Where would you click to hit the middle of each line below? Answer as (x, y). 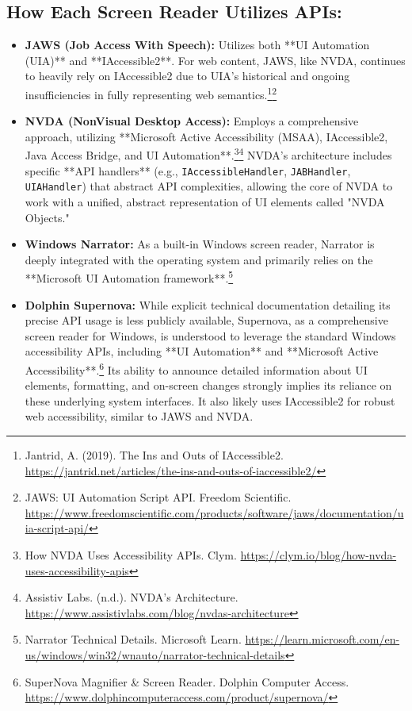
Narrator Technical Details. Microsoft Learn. (133, 639)
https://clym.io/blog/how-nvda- (319, 554)
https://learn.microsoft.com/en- (322, 639)
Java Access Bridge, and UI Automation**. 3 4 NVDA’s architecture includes (208, 154)
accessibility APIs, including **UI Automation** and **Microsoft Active (202, 351)
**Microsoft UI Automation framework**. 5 (129, 277)
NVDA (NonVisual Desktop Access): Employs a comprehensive (192, 121)
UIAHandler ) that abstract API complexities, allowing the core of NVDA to (209, 186)
